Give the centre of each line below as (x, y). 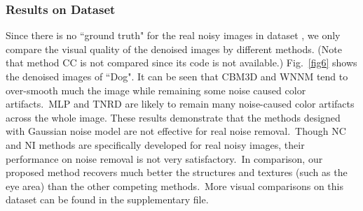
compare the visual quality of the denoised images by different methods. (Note (174, 49)
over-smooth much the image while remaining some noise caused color (156, 90)
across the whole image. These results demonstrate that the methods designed (173, 117)
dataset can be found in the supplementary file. (107, 199)
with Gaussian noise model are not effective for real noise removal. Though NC (176, 131)
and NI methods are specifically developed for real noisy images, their (155, 144)
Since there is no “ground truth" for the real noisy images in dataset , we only (173, 35)
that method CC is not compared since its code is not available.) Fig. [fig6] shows (181, 63)
